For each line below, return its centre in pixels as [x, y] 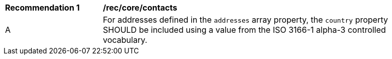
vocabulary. [125, 40]
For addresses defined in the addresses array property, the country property [245, 20]
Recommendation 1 [42, 8]
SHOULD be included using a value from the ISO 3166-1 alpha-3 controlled [244, 30]
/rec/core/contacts [140, 8]
